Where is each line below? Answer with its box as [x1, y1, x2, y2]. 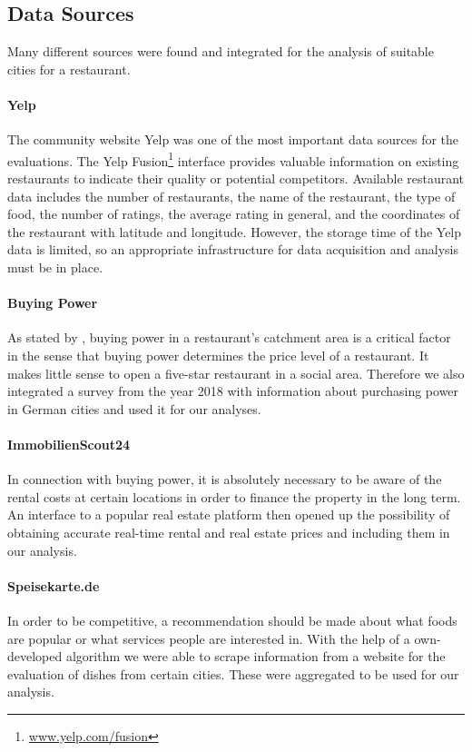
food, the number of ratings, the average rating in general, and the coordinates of [7, 204, 460, 223]
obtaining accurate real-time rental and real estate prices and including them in [7, 522, 450, 541]
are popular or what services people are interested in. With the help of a [7, 628, 410, 648]
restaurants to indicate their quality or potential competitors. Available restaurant [7, 169, 465, 188]
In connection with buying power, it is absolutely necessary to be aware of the [7, 470, 442, 489]
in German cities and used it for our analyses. [7, 399, 261, 418]
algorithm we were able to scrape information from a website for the [65, 647, 446, 666]
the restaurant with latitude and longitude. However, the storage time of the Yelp [7, 222, 462, 241]
